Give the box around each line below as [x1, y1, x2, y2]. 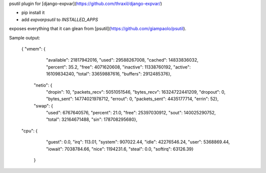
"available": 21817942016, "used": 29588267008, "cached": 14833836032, [46, 57, 199, 63]
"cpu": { [21, 128, 38, 134]
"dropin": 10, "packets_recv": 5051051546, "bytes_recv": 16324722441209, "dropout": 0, [46, 89, 226, 95]
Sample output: [9, 35, 40, 40]
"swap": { [33, 103, 54, 108]
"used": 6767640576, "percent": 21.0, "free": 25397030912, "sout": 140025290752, [46, 110, 216, 116]
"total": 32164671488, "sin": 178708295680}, [46, 116, 137, 123]
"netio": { [33, 82, 53, 88]
